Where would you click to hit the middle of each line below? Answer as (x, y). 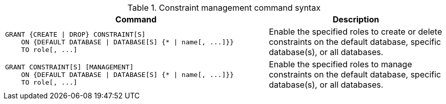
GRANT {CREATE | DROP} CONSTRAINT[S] (75, 34)
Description (356, 19)
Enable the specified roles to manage (340, 64)
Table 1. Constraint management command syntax (224, 8)
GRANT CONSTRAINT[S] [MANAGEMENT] (69, 67)
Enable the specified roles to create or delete (356, 32)
